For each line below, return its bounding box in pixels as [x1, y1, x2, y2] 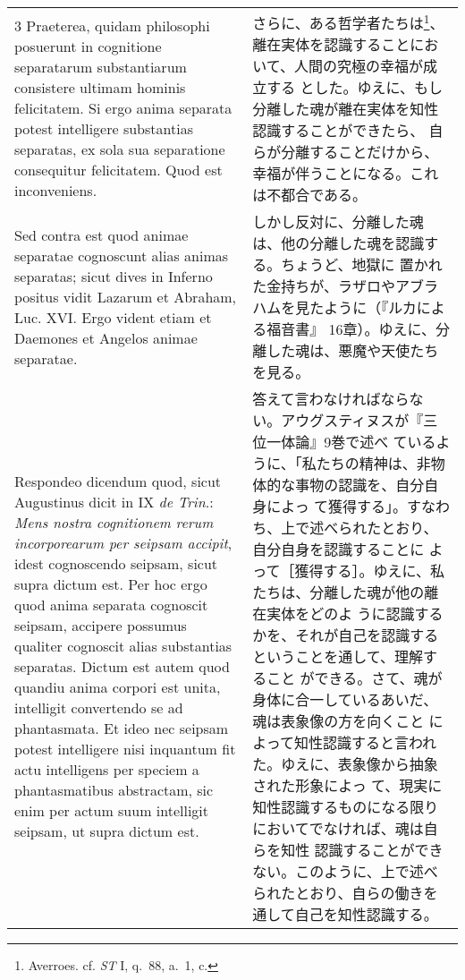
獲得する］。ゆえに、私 [294, 560, 444, 582]
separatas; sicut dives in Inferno [14, 265, 213, 286]
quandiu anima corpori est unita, [14, 677, 221, 698]
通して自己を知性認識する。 [252, 904, 438, 925]
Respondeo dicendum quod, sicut [14, 471, 222, 492]
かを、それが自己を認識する [252, 625, 439, 646]
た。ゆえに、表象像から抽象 [252, 754, 438, 775]
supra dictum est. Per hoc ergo [14, 574, 207, 595]
